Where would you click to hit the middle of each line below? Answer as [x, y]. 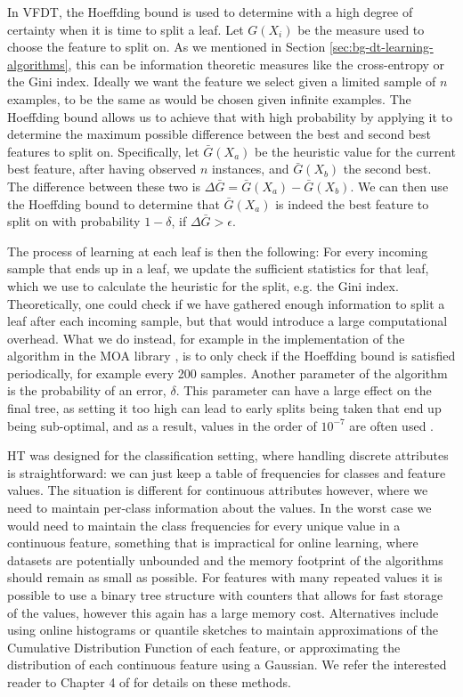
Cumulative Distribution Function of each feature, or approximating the [204, 647]
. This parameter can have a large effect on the [304, 390]
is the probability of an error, [87, 390]
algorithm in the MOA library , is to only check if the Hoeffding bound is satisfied [231, 356]
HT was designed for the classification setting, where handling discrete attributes [228, 455]
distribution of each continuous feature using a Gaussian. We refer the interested [227, 665]
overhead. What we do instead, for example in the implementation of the [206, 338]
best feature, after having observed [102, 169]
